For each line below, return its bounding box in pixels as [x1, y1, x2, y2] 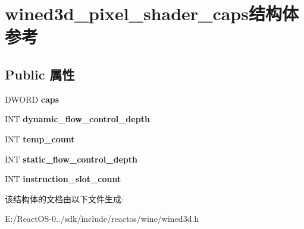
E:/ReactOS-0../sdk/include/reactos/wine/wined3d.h [5, 212, 199, 225]
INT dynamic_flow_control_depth [5, 113, 150, 125]
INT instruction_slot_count [5, 173, 121, 185]
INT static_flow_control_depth [5, 152, 137, 165]
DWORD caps [5, 93, 59, 105]
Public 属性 [5, 65, 75, 83]
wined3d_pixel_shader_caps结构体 [5, 1, 299, 26]
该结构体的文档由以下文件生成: [5, 192, 124, 205]
